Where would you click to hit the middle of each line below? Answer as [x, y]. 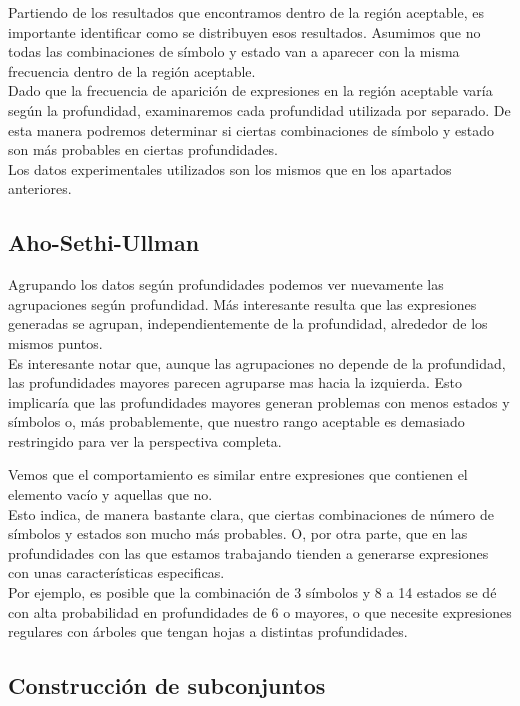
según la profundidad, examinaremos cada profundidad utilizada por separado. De [259, 109]
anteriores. [40, 188]
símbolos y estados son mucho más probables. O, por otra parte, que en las [238, 533]
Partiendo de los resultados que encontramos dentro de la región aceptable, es [246, 12]
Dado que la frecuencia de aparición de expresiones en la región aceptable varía [250, 90]
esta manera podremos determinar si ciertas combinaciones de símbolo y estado [251, 129]
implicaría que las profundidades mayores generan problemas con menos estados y [259, 401]
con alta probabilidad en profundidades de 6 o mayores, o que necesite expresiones [260, 611]
